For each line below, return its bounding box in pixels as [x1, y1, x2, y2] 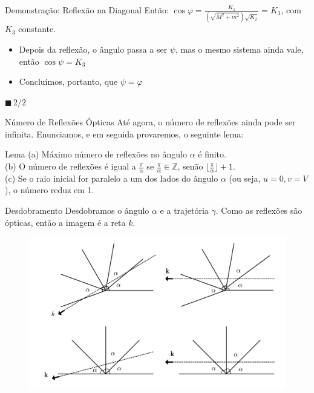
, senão [177, 160, 203, 173]
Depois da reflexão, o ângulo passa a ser [19, 42, 168, 55]
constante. [18, 22, 56, 35]
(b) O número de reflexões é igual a [5, 160, 136, 173]
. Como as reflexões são [215, 204, 303, 217]
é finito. [198, 148, 226, 160]
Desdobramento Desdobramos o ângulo [5, 204, 149, 217]
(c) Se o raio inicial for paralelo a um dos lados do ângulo [5, 171, 218, 184]
